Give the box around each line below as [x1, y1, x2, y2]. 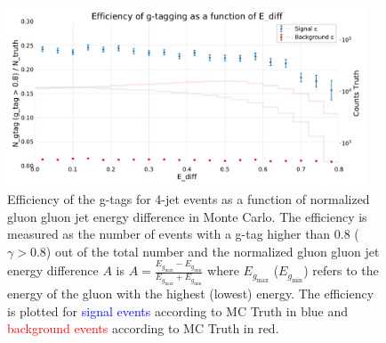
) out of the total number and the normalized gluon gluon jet [45, 241, 380, 260]
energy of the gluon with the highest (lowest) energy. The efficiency [7, 284, 374, 303]
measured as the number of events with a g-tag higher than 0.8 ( [7, 225, 359, 243]
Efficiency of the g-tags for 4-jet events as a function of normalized [7, 189, 370, 208]
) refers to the [303, 261, 379, 280]
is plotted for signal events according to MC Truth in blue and [7, 301, 349, 320]
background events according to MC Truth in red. [7, 319, 279, 338]
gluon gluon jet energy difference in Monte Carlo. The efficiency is [7, 207, 367, 225]
